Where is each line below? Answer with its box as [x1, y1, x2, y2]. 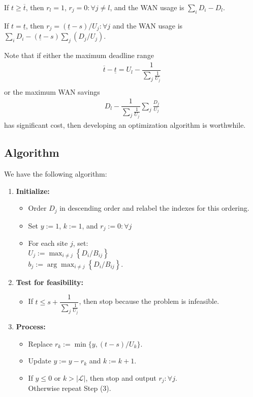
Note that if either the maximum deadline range [4, 50, 154, 61]
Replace [28, 338, 53, 349]
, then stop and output [85, 372, 156, 383]
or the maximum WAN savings [4, 86, 100, 97]
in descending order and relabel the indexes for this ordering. [59, 203, 249, 213]
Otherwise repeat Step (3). [28, 383, 111, 393]
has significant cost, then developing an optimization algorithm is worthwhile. [4, 120, 246, 130]
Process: [16, 321, 46, 332]
